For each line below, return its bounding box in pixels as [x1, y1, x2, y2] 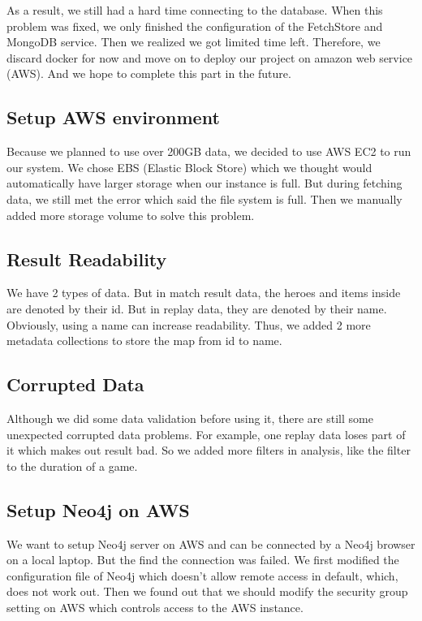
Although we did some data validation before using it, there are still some [6, 409, 373, 426]
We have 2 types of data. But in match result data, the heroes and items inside [6, 284, 401, 301]
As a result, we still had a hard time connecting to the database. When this [6, 2, 383, 18]
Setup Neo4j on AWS [6, 497, 190, 522]
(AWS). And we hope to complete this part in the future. [6, 65, 291, 82]
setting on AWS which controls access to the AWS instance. [6, 598, 304, 615]
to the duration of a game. [6, 457, 138, 474]
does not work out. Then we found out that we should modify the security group [6, 583, 408, 600]
